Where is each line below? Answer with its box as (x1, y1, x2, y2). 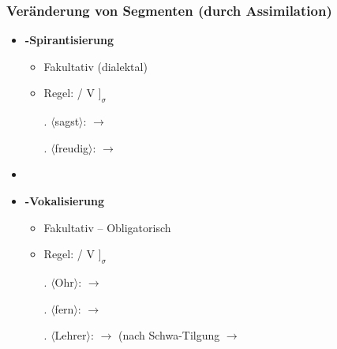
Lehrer (54, 327, 87, 343)
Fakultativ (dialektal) (43, 58, 148, 74)
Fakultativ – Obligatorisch (43, 219, 171, 235)
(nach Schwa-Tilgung (118, 327, 220, 343)
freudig (54, 139, 89, 156)
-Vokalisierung (24, 192, 105, 208)
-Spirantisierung (24, 32, 114, 48)
